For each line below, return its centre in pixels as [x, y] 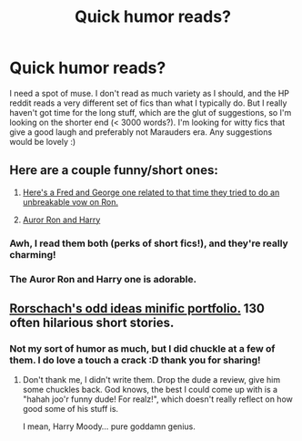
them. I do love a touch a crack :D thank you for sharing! [135, 360]
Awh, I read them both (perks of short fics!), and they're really [149, 243]
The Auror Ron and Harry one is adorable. [103, 279]
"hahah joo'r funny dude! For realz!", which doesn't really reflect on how [157, 399]
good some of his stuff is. [70, 409]
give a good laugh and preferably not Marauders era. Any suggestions [141, 132]
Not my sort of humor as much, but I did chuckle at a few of [142, 348]
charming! [33, 254]
